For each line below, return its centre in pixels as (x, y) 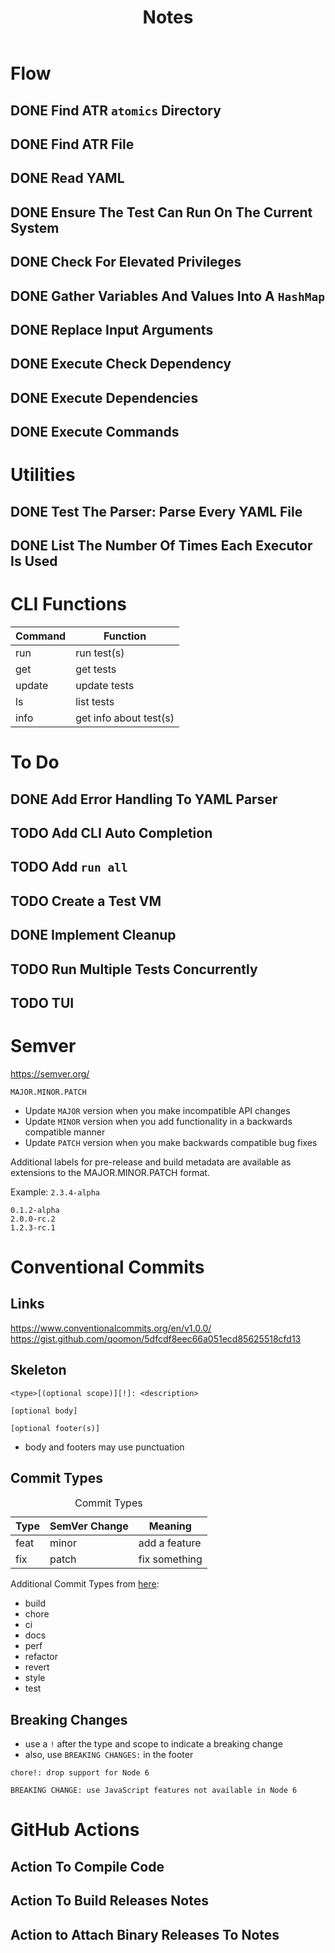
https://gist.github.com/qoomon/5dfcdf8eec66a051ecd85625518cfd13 (156, 1338)
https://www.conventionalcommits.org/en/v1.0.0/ (111, 1328)
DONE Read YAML (67, 178)
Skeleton (38, 1370)
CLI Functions (68, 604)
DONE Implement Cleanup (93, 935)
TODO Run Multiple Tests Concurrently (134, 969)
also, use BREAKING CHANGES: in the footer (109, 1755)
